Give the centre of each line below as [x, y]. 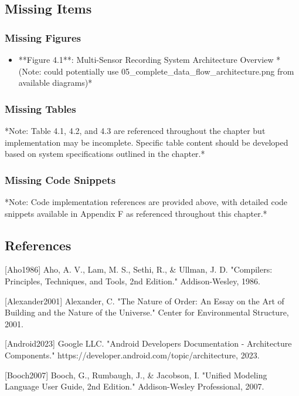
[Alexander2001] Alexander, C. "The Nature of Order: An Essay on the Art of [145, 301]
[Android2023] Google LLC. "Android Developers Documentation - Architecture [148, 343]
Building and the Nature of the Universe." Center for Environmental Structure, [147, 312]
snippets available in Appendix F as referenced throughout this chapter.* [136, 213]
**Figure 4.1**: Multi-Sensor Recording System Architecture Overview [146, 59]
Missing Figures [43, 37]
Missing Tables [40, 108]
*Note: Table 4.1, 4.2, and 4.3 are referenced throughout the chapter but [135, 130]
